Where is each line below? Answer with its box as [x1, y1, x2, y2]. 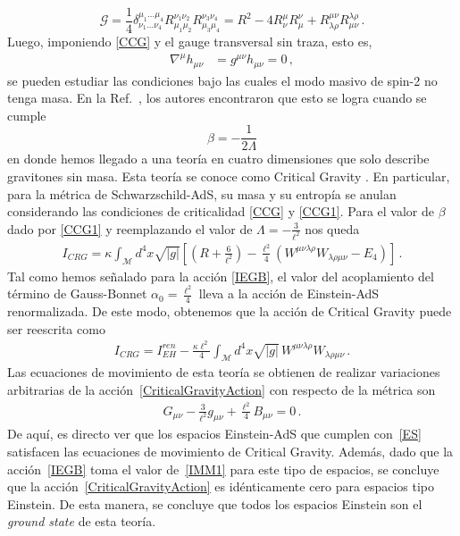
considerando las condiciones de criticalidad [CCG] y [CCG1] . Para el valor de [7, 202, 434, 221]
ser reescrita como [7, 319, 105, 338]
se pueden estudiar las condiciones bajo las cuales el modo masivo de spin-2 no [7, 71, 438, 89]
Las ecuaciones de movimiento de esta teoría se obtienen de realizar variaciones [7, 363, 440, 381]
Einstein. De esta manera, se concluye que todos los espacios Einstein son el [7, 494, 422, 513]
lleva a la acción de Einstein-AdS [198, 284, 380, 303]
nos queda [305, 219, 360, 238]
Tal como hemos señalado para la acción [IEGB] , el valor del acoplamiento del [7, 266, 434, 285]
